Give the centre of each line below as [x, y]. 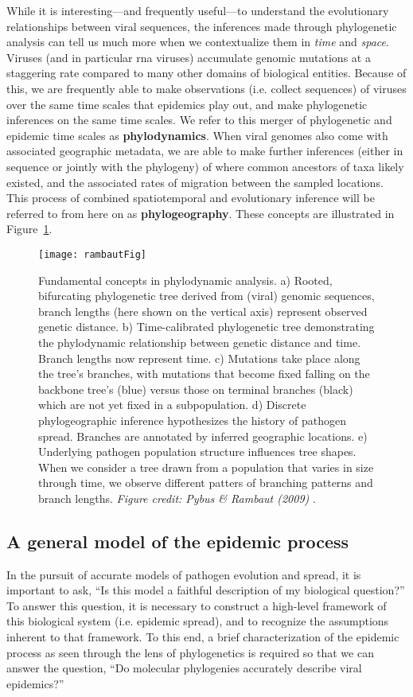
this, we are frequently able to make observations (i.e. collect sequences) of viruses [206, 88]
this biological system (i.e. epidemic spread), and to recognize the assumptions [198, 621]
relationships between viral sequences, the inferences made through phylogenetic [202, 26]
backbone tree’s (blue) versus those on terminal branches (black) [196, 389]
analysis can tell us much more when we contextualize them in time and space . [198, 42]
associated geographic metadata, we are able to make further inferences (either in [205, 151]
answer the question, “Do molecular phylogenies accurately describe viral [184, 668]
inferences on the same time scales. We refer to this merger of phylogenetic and [199, 120]
